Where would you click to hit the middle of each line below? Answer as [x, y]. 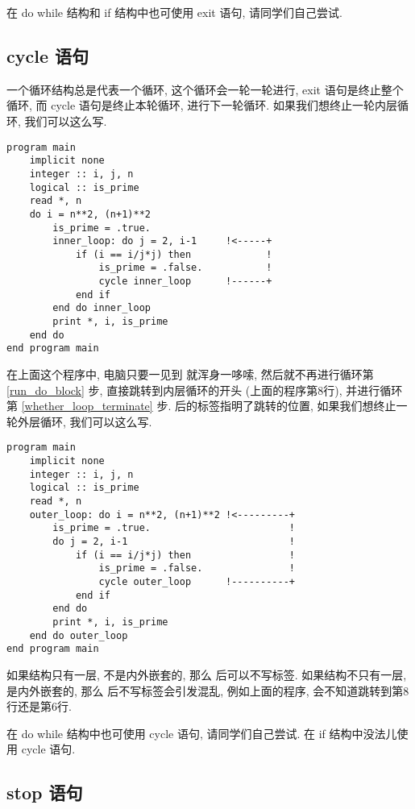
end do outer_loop [79, 635]
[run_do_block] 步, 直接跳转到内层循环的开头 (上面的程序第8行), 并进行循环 [205, 390]
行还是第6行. [39, 706]
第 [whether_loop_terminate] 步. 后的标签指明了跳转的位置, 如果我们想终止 [201, 406]
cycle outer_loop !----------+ [197, 582]
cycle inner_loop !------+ [185, 282]
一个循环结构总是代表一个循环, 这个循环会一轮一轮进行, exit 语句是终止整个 [205, 89]
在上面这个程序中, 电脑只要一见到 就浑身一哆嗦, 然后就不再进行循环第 [190, 374]
